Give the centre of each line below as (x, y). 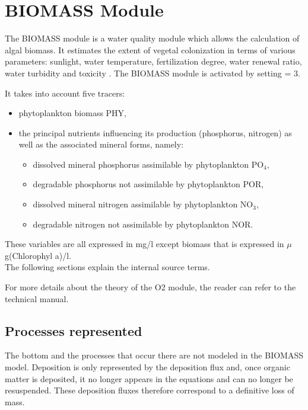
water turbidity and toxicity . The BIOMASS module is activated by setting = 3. (153, 73)
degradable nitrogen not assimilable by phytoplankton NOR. (143, 224)
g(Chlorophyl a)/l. (38, 255)
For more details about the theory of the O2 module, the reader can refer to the (150, 287)
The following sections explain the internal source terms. (107, 267)
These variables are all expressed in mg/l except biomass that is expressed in (145, 244)
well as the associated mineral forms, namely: (101, 144)
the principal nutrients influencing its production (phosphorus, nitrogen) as (155, 132)
